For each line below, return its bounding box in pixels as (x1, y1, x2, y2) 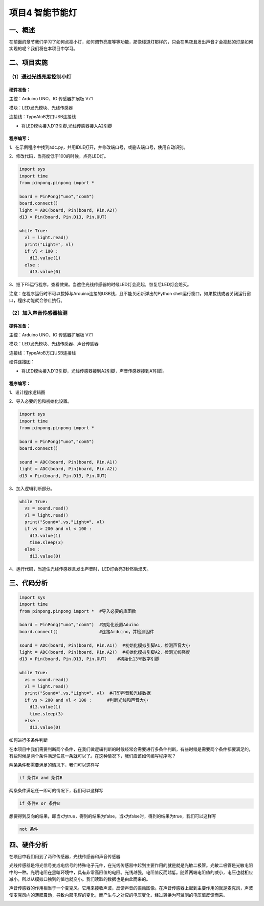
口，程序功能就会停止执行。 (9, 297, 65, 303)
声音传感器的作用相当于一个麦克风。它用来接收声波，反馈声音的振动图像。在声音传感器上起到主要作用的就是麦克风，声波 (9, 885, 253, 891)
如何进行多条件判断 (9, 737, 48, 743)
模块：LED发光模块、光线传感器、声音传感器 (9, 341, 99, 347)
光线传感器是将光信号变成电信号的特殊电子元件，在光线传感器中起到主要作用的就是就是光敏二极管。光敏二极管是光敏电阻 (9, 862, 253, 868)
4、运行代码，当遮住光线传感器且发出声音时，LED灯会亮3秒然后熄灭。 (9, 566, 152, 572)
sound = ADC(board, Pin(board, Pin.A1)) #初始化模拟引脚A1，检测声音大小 (19, 642, 191, 648)
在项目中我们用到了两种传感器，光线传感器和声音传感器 (9, 853, 121, 859)
